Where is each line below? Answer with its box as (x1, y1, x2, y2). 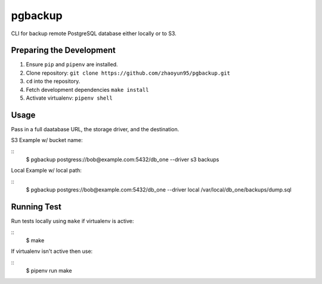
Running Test (11, 202, 62, 212)
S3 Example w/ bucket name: (11, 137, 83, 144)
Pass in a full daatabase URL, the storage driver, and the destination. (11, 125, 179, 132)
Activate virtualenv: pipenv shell (26, 94, 113, 101)
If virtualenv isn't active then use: (11, 248, 93, 255)
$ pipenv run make (26, 267, 72, 274)
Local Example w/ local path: (11, 167, 82, 174)
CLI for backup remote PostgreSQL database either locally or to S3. (11, 30, 177, 37)
